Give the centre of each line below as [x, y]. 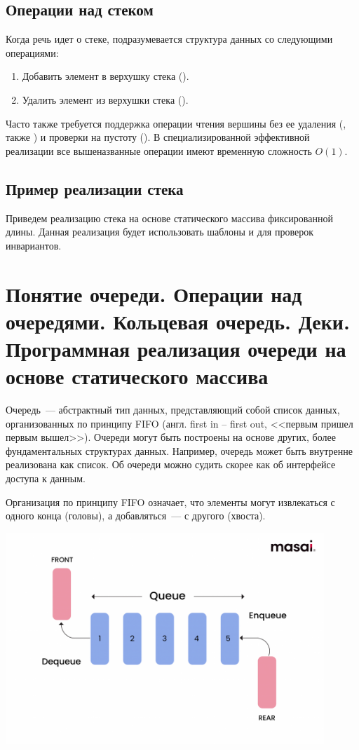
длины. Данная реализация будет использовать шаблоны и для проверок [160, 232]
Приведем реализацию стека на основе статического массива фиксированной [169, 218]
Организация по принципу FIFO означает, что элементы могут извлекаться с [170, 502]
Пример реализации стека [95, 188]
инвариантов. [34, 245]
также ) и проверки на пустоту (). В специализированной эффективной [158, 137]
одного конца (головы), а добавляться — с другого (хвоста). [136, 516]
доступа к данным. [46, 478]
